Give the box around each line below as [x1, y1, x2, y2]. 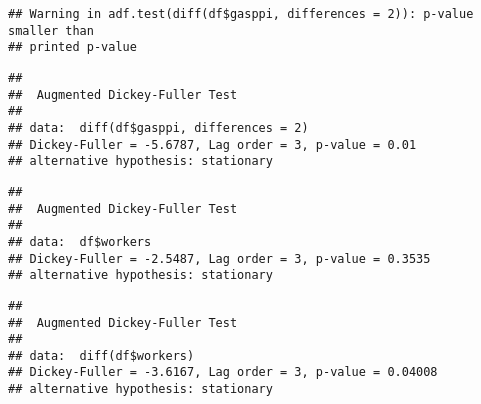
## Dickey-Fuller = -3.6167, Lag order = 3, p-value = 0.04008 [8, 365, 438, 380]
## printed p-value [8, 40, 137, 55]
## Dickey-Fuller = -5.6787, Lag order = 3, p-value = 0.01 [8, 137, 417, 152]
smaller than [8, 23, 94, 38]
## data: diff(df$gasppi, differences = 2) [8, 120, 309, 135]
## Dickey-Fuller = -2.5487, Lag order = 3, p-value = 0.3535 [8, 251, 431, 266]
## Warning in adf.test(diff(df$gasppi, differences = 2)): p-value [8, 7, 474, 21]
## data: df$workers [8, 234, 152, 249]
